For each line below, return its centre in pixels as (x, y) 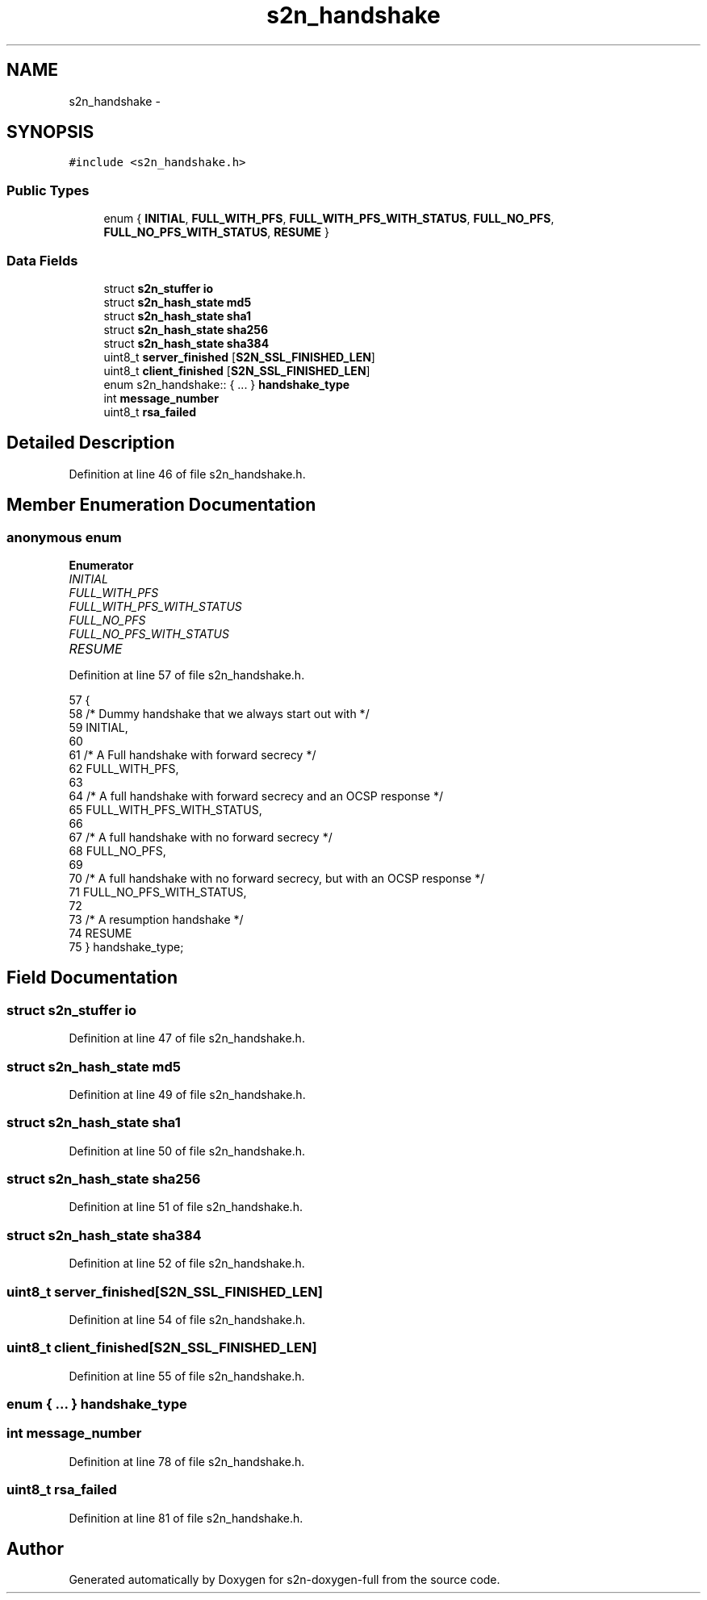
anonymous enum (64, 537)
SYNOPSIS (50, 132)
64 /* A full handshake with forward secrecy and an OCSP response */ (256, 796)
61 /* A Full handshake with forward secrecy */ (192, 755)
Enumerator (101, 565)
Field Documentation (92, 978)
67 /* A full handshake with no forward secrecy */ (201, 837)
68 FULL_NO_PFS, (117, 851)
